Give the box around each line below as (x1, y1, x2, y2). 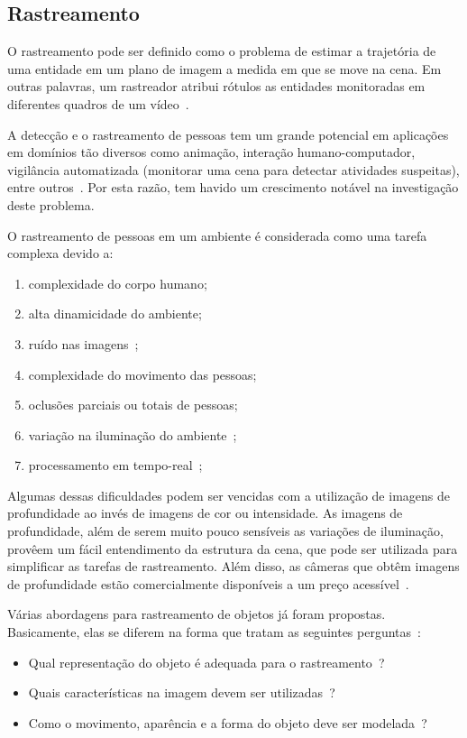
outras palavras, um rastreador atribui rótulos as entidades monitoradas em (7, 77, 426, 96)
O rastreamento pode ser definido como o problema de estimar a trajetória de (7, 42, 436, 60)
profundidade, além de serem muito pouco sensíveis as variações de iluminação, (7, 521, 444, 540)
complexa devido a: (7, 244, 114, 263)
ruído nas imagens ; (28, 334, 139, 353)
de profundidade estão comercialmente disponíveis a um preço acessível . (7, 574, 409, 593)
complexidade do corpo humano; (28, 273, 207, 292)
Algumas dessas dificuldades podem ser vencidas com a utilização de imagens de (7, 485, 450, 504)
